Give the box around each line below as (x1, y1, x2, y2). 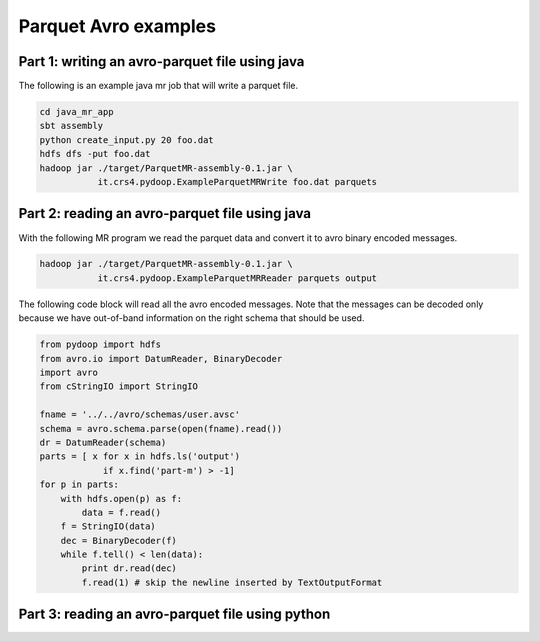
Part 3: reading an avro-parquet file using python (18, 606, 331, 623)
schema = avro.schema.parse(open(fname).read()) (39, 423, 283, 434)
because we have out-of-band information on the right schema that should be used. (18, 312, 365, 324)
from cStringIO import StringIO (39, 381, 199, 392)
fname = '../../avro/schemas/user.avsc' (39, 409, 240, 420)
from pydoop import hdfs (39, 339, 162, 350)
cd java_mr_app (39, 106, 114, 118)
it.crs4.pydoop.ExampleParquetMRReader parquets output (97, 272, 378, 284)
